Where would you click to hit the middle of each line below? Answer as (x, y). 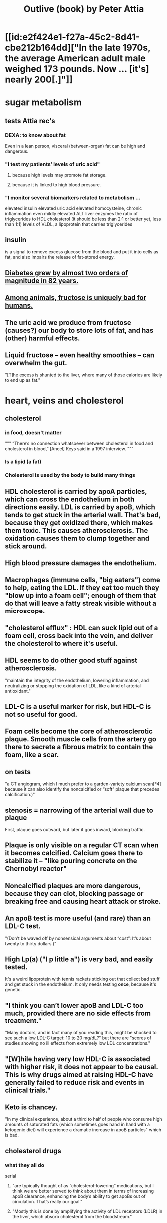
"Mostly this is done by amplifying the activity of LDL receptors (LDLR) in (87, 1211)
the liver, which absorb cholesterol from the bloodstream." (72, 1217)
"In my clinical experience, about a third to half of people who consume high (83, 1119)
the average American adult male (75, 59)
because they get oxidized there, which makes (79, 522)
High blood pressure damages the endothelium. (81, 563)
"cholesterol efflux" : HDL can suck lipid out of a (82, 628)
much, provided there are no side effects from (78, 1013)
